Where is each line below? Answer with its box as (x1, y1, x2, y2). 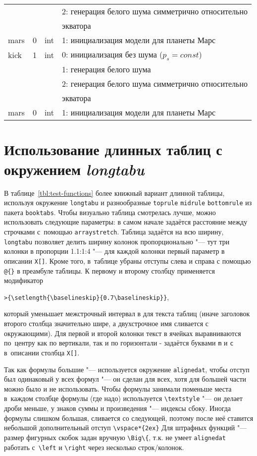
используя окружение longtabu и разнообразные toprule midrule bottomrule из (4, 197, 252, 208)
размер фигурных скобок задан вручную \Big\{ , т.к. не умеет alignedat (4, 432, 226, 442)
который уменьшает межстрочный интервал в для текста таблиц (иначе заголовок (4, 308, 250, 319)
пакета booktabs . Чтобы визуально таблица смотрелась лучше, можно (4, 207, 216, 217)
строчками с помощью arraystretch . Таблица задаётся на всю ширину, (4, 227, 224, 236)
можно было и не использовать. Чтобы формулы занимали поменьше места (4, 383, 232, 394)
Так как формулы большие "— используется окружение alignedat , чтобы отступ (4, 364, 250, 374)
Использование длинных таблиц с (4, 139, 222, 160)
